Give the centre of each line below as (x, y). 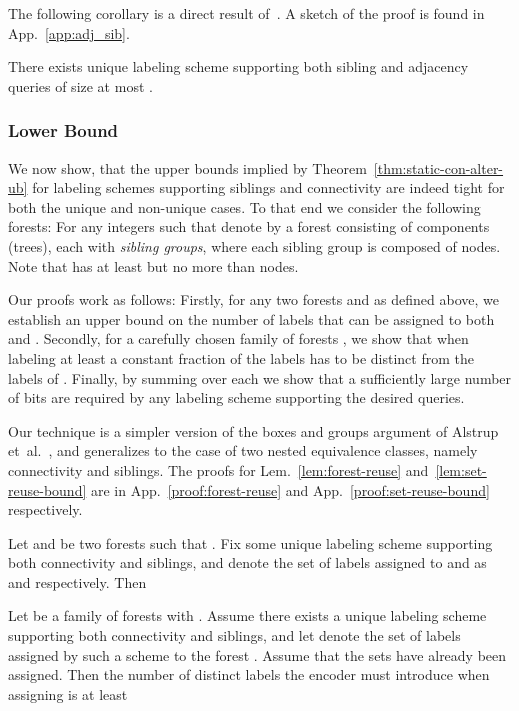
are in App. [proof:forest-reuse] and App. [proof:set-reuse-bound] (290, 489)
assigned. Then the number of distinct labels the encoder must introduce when (249, 674)
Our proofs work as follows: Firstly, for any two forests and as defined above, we (253, 299)
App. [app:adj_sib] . (69, 32)
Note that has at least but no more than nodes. (153, 265)
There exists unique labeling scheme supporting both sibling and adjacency (238, 66)
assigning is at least (68, 693)
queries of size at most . (80, 85)
